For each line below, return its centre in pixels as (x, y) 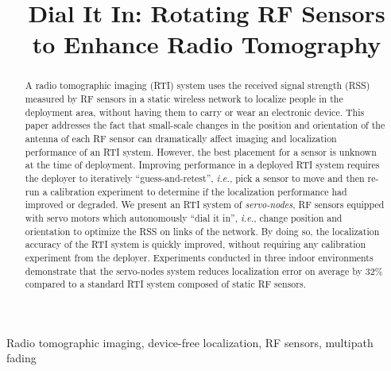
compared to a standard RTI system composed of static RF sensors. (165, 284)
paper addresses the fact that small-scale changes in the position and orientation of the (205, 125)
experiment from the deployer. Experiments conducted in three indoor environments (199, 257)
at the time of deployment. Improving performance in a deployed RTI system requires (202, 165)
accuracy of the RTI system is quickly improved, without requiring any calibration (195, 244)
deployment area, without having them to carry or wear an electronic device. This (195, 112)
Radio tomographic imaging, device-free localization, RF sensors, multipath (190, 342)
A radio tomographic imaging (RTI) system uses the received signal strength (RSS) (197, 85)
